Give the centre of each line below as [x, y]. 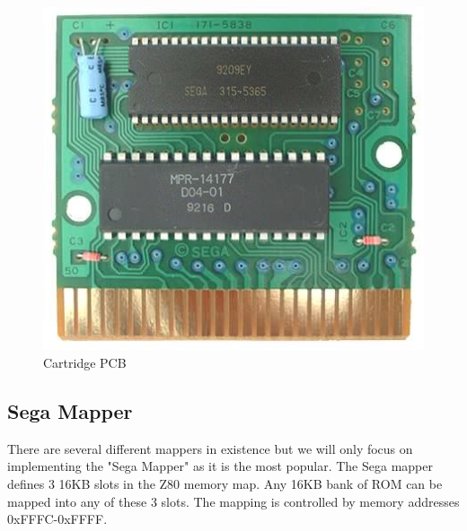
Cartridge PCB [85, 362]
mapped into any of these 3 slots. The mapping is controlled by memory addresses [233, 501]
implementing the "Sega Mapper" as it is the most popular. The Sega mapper [220, 466]
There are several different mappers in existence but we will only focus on [210, 448]
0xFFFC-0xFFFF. [57, 519]
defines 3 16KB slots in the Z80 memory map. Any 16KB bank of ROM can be [225, 483]
